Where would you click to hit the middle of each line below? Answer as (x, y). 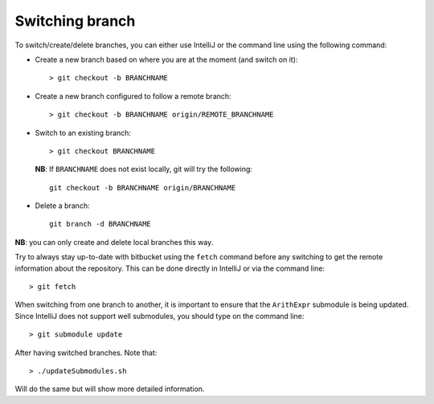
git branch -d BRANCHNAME (100, 224)
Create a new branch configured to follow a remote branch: (133, 96)
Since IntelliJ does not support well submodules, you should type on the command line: (160, 316)
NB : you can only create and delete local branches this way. (114, 242)
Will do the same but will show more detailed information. (110, 389)
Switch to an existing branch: (83, 133)
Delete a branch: (62, 206)
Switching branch (75, 21)
